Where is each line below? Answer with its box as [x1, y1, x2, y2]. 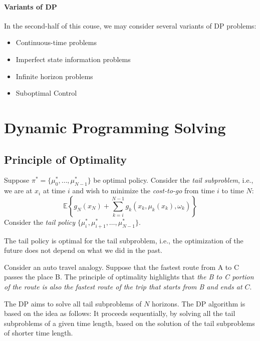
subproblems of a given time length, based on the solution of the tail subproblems [4, 317, 255, 328]
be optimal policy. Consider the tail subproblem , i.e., [93, 175, 253, 185]
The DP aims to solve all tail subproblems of [4, 298, 142, 308]
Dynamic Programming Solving [4, 117, 226, 137]
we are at [4, 185, 33, 196]
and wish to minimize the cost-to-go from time [72, 185, 215, 196]
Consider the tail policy [4, 216, 75, 227]
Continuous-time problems [16, 37, 97, 48]
